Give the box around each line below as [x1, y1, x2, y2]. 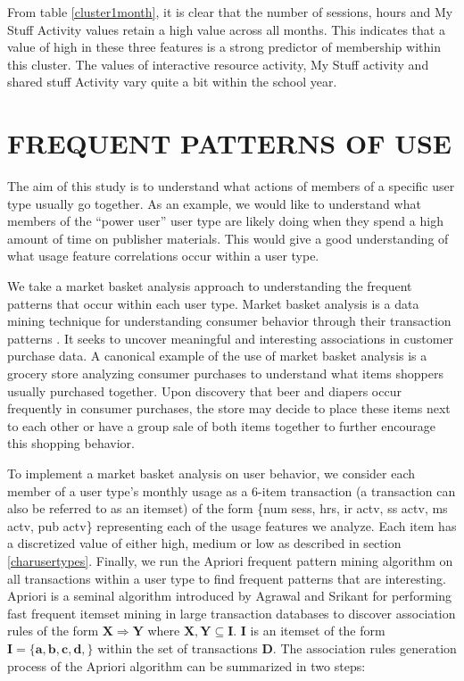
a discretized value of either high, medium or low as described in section [7, 534, 402, 552]
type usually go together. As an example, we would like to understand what [7, 194, 421, 212]
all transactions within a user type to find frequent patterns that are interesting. [7, 569, 446, 587]
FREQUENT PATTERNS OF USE [7, 125, 452, 162]
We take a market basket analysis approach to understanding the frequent [7, 277, 412, 295]
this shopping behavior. [7, 434, 135, 453]
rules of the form [7, 621, 99, 640]
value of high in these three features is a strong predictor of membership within [7, 37, 441, 56]
